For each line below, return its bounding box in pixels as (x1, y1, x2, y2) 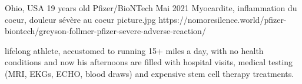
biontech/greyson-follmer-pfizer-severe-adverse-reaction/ (5, 25, 206, 37)
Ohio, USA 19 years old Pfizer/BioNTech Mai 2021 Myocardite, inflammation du (5, 2, 297, 14)
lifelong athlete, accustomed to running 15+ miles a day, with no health (5, 44, 264, 56)
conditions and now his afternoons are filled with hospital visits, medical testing (5, 56, 293, 68)
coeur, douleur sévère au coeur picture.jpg (5, 13, 156, 25)
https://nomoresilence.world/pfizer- (158, 13, 287, 25)
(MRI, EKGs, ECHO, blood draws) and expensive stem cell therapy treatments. (5, 67, 294, 79)
